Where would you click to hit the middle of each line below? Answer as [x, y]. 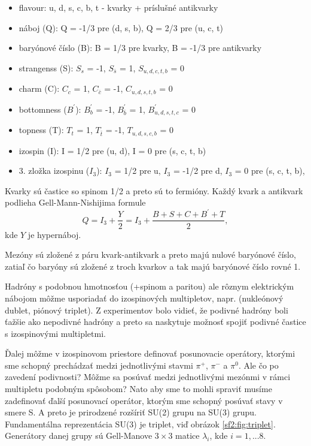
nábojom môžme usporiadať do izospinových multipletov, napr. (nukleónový [144, 298]
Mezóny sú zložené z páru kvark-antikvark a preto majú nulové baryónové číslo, [150, 254]
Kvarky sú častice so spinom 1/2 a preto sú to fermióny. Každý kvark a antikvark [154, 190]
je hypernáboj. [54, 234]
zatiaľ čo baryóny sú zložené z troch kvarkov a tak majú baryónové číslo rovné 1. [153, 266]
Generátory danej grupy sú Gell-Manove [79, 436]
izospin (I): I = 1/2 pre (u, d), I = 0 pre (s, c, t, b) [112, 150]
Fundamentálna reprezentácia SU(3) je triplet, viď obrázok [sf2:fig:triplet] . [140, 424]
